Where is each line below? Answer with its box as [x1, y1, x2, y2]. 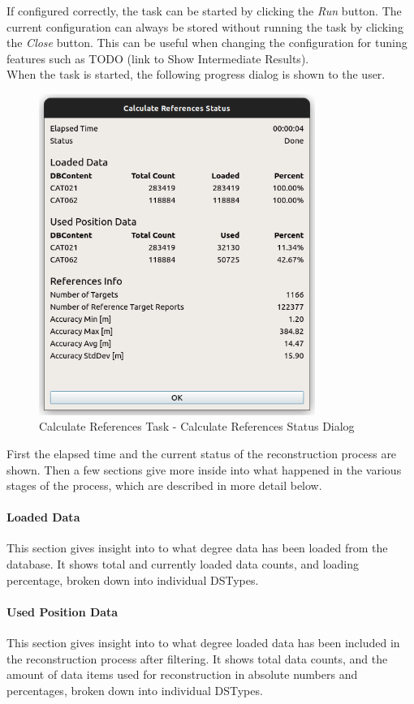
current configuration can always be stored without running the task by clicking [6, 18, 403, 35]
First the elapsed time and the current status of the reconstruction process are [6, 444, 397, 461]
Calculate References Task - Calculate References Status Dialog [39, 418, 355, 435]
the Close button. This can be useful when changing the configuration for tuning [6, 34, 408, 51]
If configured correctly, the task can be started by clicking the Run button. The [6, 2, 402, 19]
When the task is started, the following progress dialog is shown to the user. [6, 66, 386, 83]
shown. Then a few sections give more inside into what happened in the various [6, 461, 402, 478]
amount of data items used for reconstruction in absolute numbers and [6, 666, 358, 683]
